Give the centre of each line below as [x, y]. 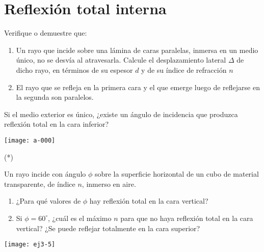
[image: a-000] [30, 140]
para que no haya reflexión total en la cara [187, 218]
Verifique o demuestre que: [46, 33]
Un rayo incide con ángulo [45, 174]
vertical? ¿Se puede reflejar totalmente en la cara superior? [108, 228]
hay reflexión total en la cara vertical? [149, 201]
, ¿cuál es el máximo [80, 218]
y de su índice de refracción [184, 69]
